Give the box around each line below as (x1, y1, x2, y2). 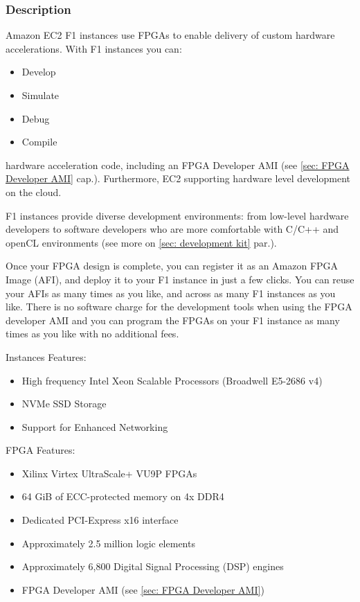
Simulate (21, 88, 60, 102)
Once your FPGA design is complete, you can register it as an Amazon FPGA (6, 258, 339, 273)
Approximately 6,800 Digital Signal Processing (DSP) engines (21, 559, 284, 574)
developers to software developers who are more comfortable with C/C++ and (6, 222, 339, 236)
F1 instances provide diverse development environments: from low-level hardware (6, 208, 349, 222)
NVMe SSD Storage (21, 396, 107, 411)
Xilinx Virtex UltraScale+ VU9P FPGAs (21, 466, 197, 480)
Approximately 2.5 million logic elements (21, 535, 195, 550)
